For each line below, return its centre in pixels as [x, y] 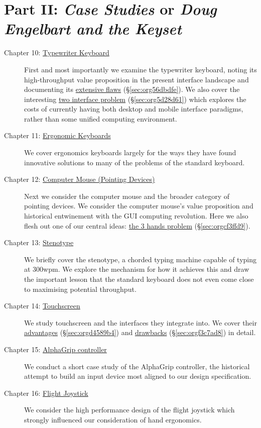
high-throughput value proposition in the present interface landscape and [137, 79]
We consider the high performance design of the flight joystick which [129, 410]
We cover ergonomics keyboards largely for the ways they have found [130, 152]
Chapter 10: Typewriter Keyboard [57, 52]
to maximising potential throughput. [80, 289]
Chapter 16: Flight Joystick [46, 393]
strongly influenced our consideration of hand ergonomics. [113, 419]
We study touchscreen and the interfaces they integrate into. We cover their [141, 322]
